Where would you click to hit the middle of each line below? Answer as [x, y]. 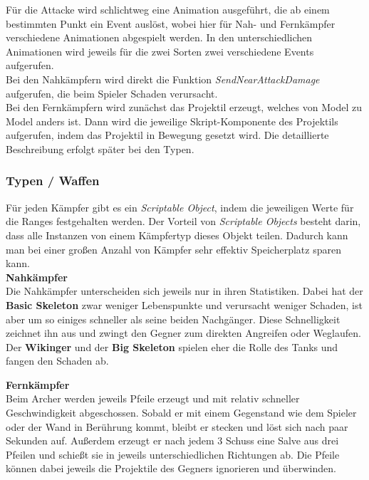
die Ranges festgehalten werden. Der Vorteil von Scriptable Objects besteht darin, [183, 221]
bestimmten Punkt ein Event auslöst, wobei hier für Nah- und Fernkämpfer [171, 23]
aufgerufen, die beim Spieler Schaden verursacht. [112, 93]
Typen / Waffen [53, 181]
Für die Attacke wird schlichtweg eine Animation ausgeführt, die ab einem [168, 9]
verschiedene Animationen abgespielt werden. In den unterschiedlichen [159, 37]
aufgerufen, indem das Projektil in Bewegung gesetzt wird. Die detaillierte [167, 135]
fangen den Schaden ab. [57, 361]
